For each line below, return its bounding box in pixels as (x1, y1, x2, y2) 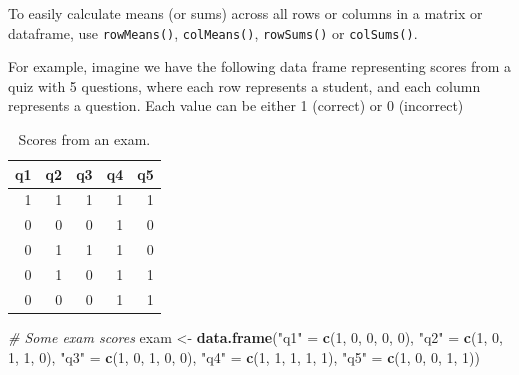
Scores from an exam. (18, 129, 151, 150)
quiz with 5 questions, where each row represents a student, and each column (8, 75, 481, 96)
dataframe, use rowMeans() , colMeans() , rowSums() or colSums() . (8, 22, 418, 43)
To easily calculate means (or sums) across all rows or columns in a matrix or (8, 3, 483, 23)
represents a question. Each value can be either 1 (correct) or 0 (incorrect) (8, 95, 464, 116)
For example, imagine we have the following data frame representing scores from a (8, 56, 512, 77)
